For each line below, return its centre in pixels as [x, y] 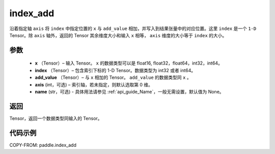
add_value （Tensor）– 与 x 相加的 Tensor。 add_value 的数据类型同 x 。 [113, 78]
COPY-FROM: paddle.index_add [43, 145]
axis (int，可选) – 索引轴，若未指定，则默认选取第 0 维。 [94, 84]
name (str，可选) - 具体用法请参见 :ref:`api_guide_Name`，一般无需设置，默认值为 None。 [129, 91]
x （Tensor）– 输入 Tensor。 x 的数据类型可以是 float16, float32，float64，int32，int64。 [129, 63]
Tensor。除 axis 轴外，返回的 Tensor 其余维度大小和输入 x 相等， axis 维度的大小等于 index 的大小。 [118, 35]
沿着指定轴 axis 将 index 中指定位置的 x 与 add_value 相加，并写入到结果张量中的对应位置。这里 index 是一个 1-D [133, 28]
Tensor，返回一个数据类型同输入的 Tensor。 [56, 118]
